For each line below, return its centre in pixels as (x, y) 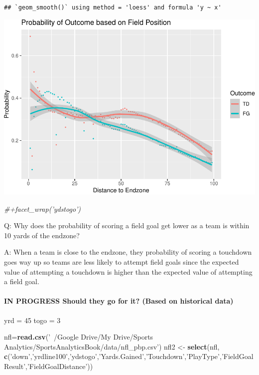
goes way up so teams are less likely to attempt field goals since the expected (122, 262)
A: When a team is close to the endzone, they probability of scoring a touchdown (128, 252)
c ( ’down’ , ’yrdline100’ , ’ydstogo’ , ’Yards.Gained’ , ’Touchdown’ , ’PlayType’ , (113, 356)
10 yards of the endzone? (42, 235)
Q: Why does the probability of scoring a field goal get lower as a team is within (127, 225)
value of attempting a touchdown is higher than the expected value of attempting (128, 271)
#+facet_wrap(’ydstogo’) (43, 208)
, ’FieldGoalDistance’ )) (59, 366)
